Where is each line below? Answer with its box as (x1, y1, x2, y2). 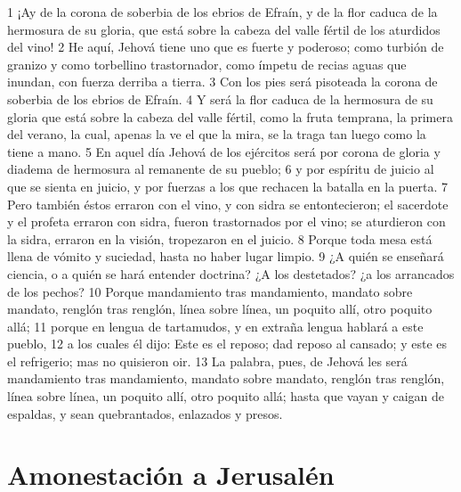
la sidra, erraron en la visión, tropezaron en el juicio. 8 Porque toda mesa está (7, 229, 433, 248)
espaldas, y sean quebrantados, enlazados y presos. (7, 404, 283, 422)
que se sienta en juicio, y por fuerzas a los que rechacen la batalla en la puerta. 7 (7, 176, 449, 195)
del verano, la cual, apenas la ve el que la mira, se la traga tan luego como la (7, 125, 426, 143)
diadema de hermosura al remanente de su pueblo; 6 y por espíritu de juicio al (7, 160, 434, 178)
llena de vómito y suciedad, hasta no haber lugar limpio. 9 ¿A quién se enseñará (7, 247, 444, 266)
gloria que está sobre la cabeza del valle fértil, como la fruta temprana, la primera (7, 107, 453, 126)
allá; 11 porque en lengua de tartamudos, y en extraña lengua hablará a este (7, 316, 424, 335)
